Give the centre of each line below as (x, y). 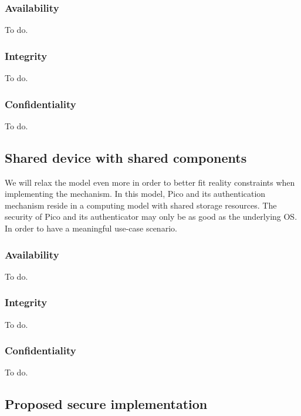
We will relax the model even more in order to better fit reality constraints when (150, 182)
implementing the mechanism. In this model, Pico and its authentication (135, 194)
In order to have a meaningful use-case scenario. (91, 228)
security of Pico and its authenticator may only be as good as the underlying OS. (151, 217)
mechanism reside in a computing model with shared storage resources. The (141, 205)
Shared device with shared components (126, 157)
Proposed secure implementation (106, 404)
